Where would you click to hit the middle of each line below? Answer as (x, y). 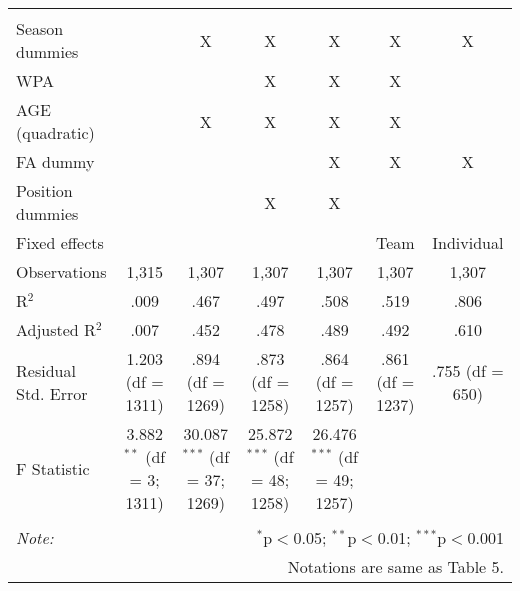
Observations (61, 271)
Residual (46, 370)
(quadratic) (55, 132)
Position (44, 190)
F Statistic (53, 468)
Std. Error (52, 393)
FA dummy (55, 161)
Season (40, 28)
